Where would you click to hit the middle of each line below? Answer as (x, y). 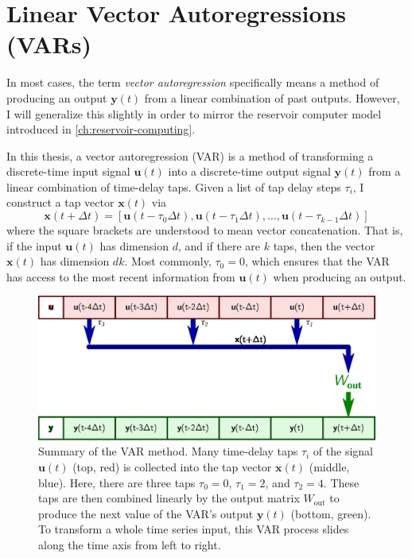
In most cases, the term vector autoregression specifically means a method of (193, 82)
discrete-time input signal (68, 171)
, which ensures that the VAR (317, 261)
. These (341, 482)
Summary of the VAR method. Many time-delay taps (168, 451)
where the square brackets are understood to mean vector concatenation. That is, (205, 230)
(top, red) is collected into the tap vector (172, 466)
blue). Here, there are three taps (117, 482)
